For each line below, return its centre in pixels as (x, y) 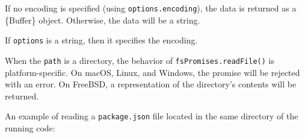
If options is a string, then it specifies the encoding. (101, 40)
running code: (30, 128)
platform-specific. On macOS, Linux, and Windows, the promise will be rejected (152, 72)
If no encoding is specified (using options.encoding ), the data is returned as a (151, 8)
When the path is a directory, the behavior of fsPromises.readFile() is (140, 60)
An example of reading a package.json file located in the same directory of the (152, 116)
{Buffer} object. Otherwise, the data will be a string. (103, 20)
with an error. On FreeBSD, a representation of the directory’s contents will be (151, 84)
